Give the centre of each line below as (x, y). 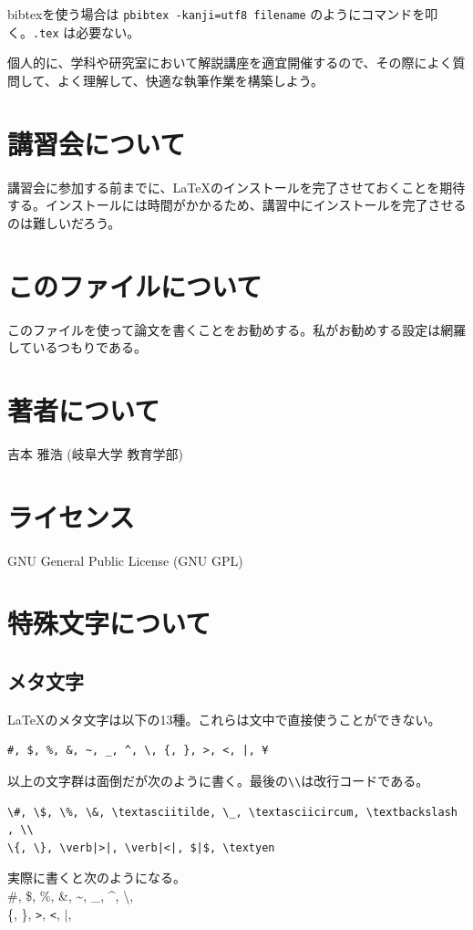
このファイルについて (135, 285)
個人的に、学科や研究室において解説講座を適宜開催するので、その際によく (230, 63)
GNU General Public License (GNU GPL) (125, 560)
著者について (84, 409)
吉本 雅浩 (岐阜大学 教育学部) (95, 453)
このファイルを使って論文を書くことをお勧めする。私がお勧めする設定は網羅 (237, 329)
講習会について (97, 143)
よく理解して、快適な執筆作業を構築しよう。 (190, 80)
